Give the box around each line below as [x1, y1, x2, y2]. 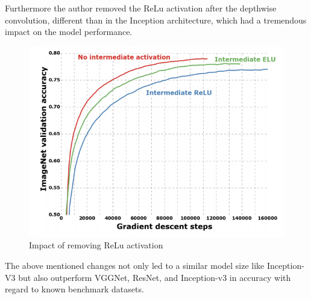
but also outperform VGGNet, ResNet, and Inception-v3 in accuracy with [18, 271, 291, 283]
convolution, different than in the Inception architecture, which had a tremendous [5, 13, 307, 26]
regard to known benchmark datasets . [5, 283, 144, 295]
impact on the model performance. [5, 25, 133, 38]
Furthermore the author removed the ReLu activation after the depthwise [5, 2, 277, 14]
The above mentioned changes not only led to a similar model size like [5, 259, 265, 271]
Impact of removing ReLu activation [29, 239, 163, 251]
